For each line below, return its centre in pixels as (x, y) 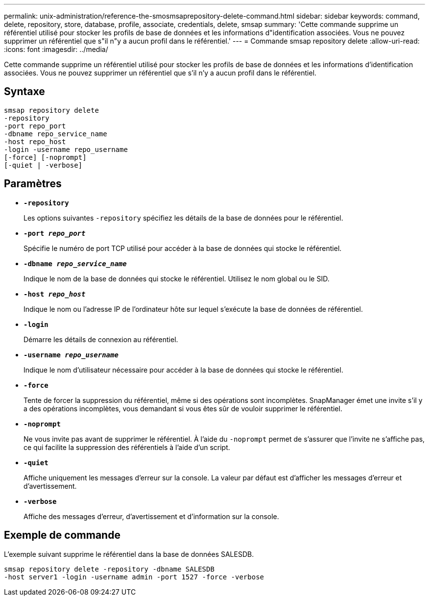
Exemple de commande (62, 535)
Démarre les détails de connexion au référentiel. (101, 339)
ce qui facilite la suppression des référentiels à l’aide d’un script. (127, 447)
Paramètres (33, 184)
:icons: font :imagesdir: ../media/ (56, 49)
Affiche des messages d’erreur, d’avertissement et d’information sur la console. (151, 516)
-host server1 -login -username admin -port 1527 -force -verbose (134, 577)
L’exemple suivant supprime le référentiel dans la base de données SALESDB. (129, 554)
